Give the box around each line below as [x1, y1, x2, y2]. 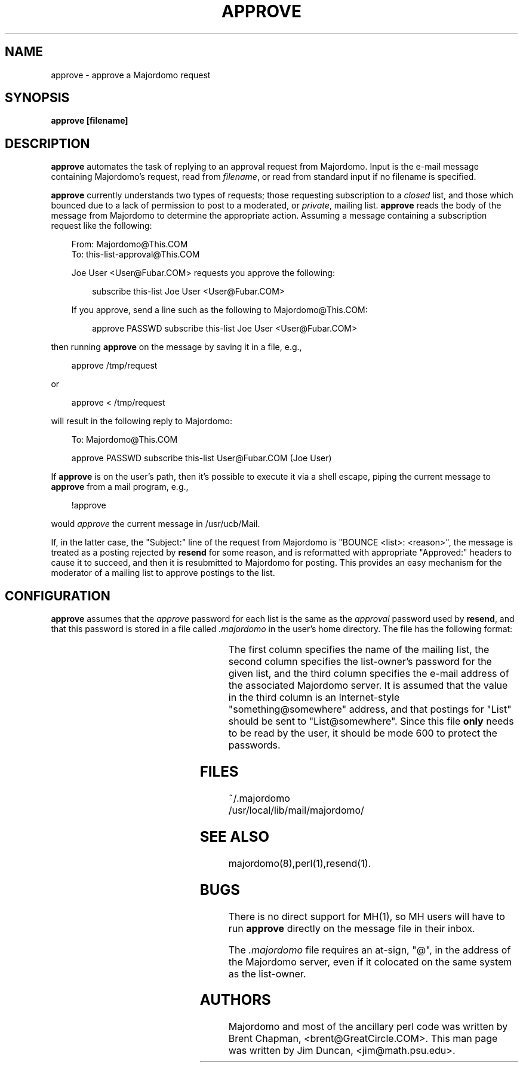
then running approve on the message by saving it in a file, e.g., [51, 342, 302, 352]
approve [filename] [51, 115, 128, 126]
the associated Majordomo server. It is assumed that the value [228, 679, 508, 692]
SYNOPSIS [5, 90, 70, 106]
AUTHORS [199, 991, 271, 1009]
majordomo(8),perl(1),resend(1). [228, 857, 371, 869]
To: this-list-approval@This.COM [71, 249, 200, 260]
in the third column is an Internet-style [228, 691, 400, 704]
